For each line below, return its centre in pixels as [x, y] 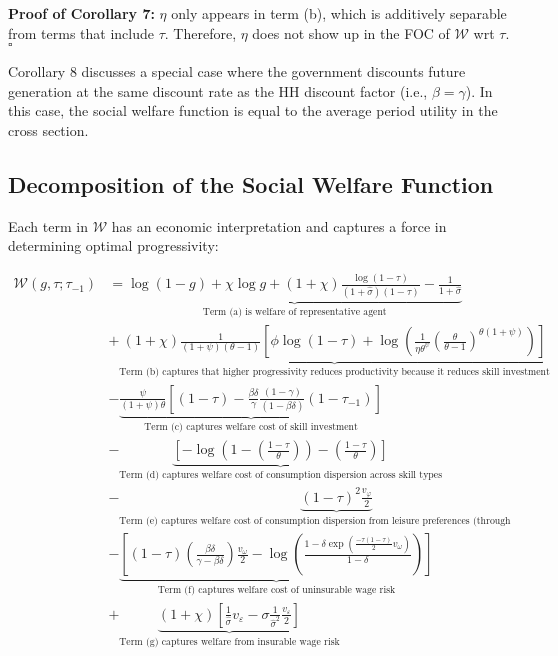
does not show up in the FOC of [351, 32]
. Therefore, [200, 32]
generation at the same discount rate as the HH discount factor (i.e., [218, 90]
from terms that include [81, 32]
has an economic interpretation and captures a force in [279, 225]
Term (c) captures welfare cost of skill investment [251, 427]
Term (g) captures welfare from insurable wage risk [229, 641]
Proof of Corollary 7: [81, 13]
